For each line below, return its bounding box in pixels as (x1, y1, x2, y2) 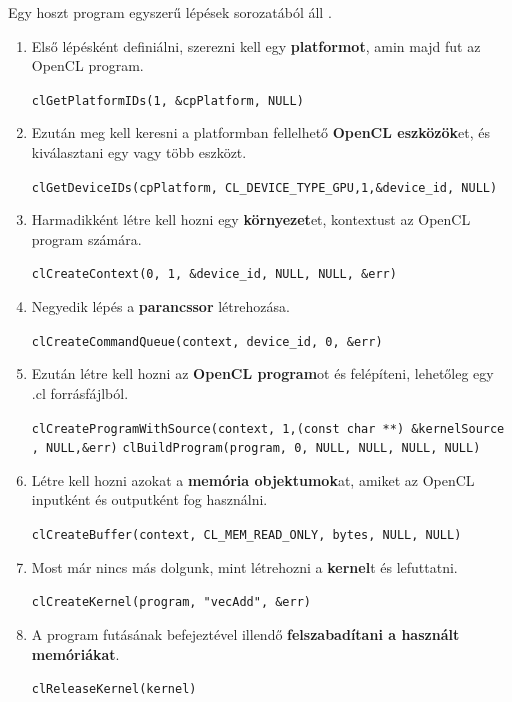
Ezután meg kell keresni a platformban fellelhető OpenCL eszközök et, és (31, 122, 490, 143)
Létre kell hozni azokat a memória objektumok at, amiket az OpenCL (31, 469, 475, 490)
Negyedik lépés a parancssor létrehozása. (31, 296, 290, 317)
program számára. (31, 228, 142, 249)
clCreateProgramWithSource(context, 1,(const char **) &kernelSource (31, 421, 505, 436)
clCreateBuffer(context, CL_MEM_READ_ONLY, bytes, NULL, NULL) (31, 528, 462, 543)
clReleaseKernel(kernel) (31, 682, 197, 697)
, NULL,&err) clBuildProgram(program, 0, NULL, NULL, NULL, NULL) (31, 441, 481, 456)
